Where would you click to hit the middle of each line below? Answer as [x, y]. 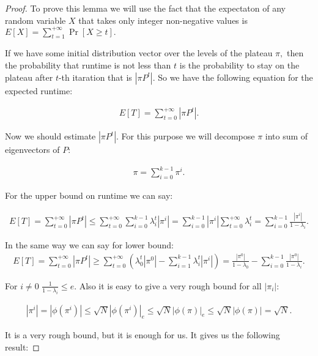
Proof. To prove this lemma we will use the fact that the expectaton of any [145, 8]
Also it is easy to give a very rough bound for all [170, 285]
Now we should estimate [50, 136]
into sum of [287, 136]
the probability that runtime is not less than [88, 65]
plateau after [29, 77]
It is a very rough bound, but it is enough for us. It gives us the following [142, 335]
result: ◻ [22, 347]
